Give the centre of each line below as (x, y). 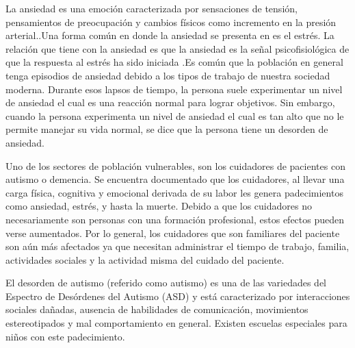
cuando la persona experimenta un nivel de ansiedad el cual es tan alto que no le (175, 115)
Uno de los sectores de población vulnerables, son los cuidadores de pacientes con (175, 165)
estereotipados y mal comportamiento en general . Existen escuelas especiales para (176, 323)
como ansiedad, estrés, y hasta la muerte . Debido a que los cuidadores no (159, 206)
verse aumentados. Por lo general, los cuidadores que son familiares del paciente (173, 233)
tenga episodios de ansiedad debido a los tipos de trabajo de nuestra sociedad (168, 75)
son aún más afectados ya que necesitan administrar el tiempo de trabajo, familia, (177, 246)
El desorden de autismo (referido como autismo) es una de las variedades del (166, 283)
